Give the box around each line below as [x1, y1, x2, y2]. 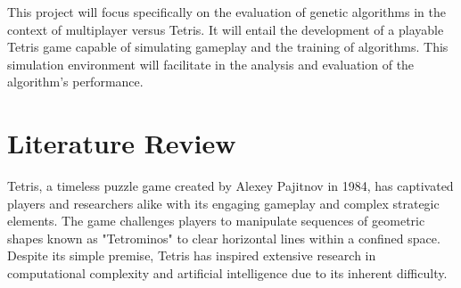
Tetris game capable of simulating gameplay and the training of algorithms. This [7, 37, 449, 56]
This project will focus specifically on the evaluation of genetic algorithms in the [7, 3, 446, 21]
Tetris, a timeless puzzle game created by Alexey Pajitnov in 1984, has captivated [7, 177, 454, 195]
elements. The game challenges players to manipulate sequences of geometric [7, 211, 425, 230]
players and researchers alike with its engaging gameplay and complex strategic [7, 193, 440, 212]
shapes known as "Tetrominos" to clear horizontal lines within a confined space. [7, 228, 440, 247]
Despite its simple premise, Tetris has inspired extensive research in [7, 246, 376, 265]
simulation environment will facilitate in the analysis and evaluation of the [7, 54, 415, 73]
